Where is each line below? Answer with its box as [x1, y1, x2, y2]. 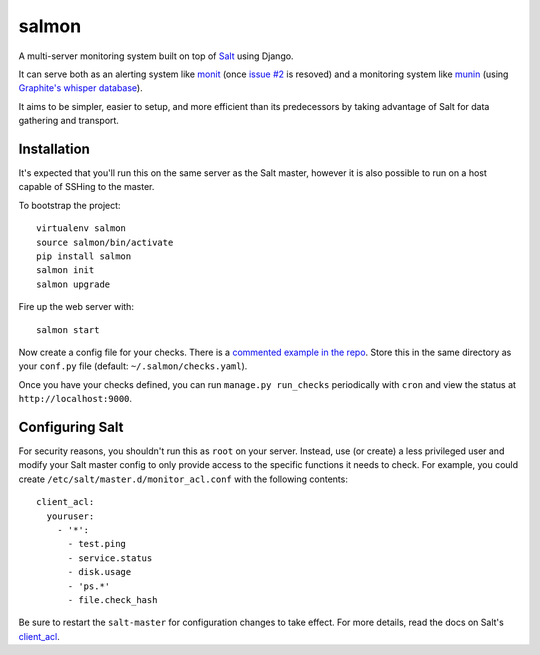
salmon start [36, 324, 100, 335]
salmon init [36, 265, 95, 276]
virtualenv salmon [36, 223, 127, 234]
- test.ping [67, 538, 127, 550]
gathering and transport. [18, 115, 120, 127]
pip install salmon [36, 250, 132, 262]
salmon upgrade [36, 278, 111, 290]
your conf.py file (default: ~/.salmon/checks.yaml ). [18, 360, 248, 372]
